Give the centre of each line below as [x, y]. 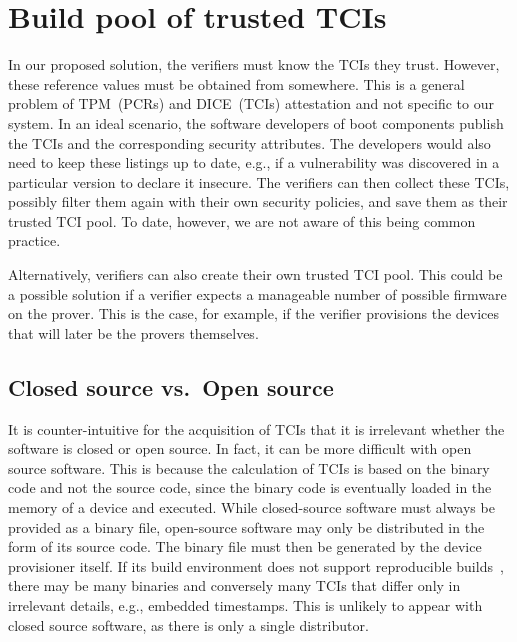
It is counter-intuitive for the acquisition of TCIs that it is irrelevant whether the [256, 428]
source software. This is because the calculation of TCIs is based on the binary [249, 467]
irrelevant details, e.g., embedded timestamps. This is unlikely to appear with [245, 604]
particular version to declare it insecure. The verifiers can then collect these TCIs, [259, 181]
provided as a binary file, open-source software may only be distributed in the [246, 526]
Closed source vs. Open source [171, 386]
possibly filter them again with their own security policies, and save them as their [258, 201]
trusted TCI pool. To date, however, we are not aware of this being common [242, 220]
